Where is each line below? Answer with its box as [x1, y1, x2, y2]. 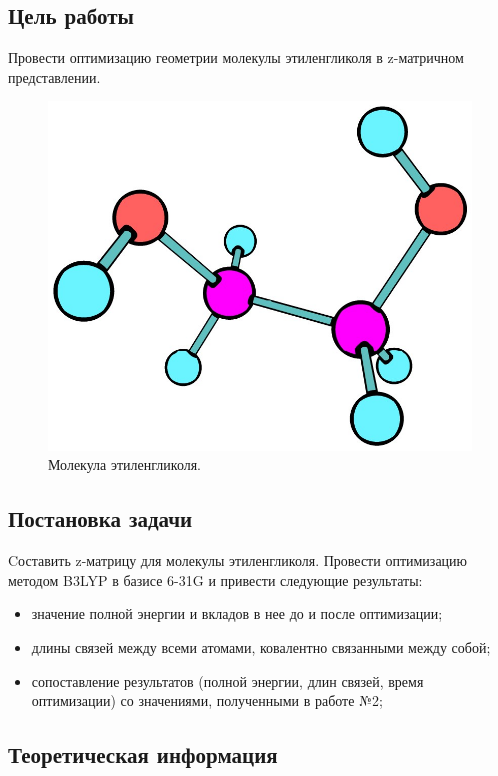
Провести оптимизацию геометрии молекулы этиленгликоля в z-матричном [8, 47, 464, 68]
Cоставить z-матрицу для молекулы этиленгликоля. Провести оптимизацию [8, 550, 468, 571]
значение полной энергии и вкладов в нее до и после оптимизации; [31, 603, 443, 624]
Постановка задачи [8, 503, 193, 534]
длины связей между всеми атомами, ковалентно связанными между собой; [31, 636, 491, 657]
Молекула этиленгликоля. [48, 454, 202, 475]
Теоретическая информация [8, 739, 278, 770]
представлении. [8, 66, 101, 87]
